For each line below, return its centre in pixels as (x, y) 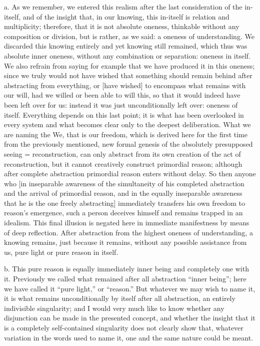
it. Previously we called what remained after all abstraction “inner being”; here (125, 279)
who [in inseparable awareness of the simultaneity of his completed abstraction (124, 183)
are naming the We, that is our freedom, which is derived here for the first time (126, 134)
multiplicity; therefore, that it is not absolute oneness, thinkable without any (122, 26)
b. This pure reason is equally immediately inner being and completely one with (126, 269)
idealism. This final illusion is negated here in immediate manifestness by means (127, 223)
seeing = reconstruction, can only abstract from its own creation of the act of (122, 153)
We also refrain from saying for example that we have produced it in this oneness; (129, 65)
